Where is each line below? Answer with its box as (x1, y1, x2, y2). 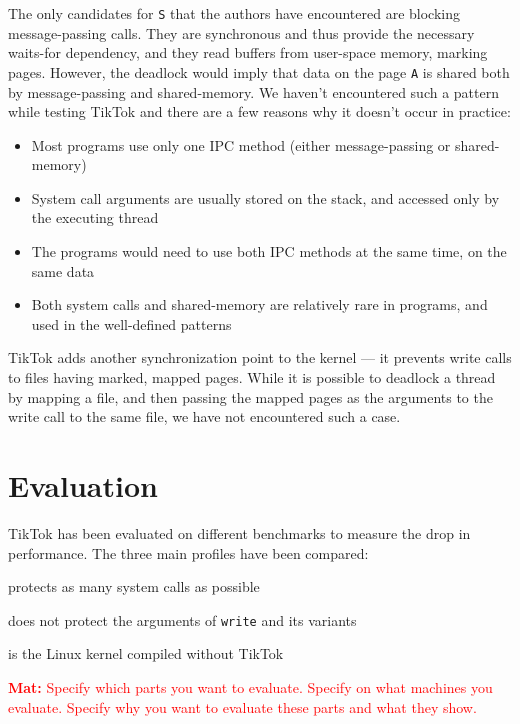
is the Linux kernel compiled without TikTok (8, 643, 284, 664)
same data (31, 260, 95, 281)
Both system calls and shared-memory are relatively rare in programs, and (31, 294, 488, 315)
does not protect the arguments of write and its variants (8, 609, 357, 630)
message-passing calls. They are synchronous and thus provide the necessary (8, 22, 475, 43)
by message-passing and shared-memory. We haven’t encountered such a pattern (8, 81, 499, 102)
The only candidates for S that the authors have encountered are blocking (8, 3, 460, 23)
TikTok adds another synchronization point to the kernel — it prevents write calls (8, 347, 512, 368)
